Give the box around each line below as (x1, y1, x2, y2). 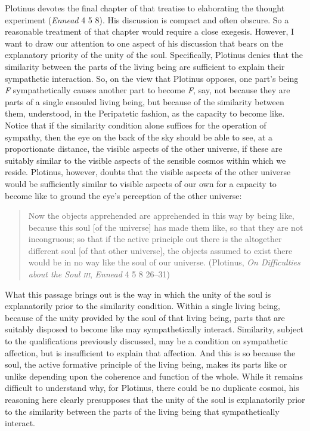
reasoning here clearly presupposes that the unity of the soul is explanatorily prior (5, 393, 305, 405)
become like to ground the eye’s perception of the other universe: (5, 189, 242, 201)
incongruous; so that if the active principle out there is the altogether (28, 233, 282, 245)
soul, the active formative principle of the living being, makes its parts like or (5, 358, 287, 371)
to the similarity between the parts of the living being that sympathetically (5, 405, 280, 417)
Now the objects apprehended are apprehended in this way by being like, (28, 209, 294, 222)
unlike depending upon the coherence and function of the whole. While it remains (5, 369, 303, 382)
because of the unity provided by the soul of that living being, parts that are (5, 311, 285, 323)
